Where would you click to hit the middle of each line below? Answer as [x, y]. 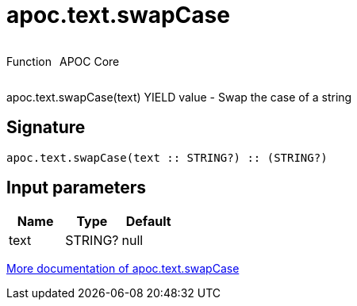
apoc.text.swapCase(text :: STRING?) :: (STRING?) [167, 157]
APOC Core [89, 61]
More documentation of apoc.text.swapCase [123, 269]
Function [29, 61]
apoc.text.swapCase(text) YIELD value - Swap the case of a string [179, 97]
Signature [46, 128]
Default [148, 222]
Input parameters [77, 188]
